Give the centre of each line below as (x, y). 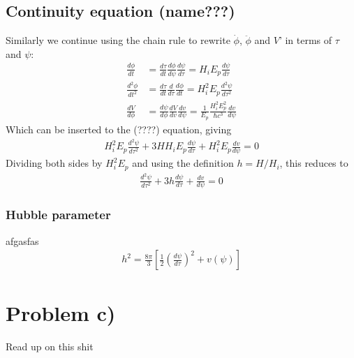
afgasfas (22, 240)
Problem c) (61, 313)
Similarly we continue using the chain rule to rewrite (118, 40)
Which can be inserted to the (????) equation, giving (119, 129)
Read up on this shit (50, 346)
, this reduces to (314, 163)
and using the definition (183, 163)
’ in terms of (305, 40)
